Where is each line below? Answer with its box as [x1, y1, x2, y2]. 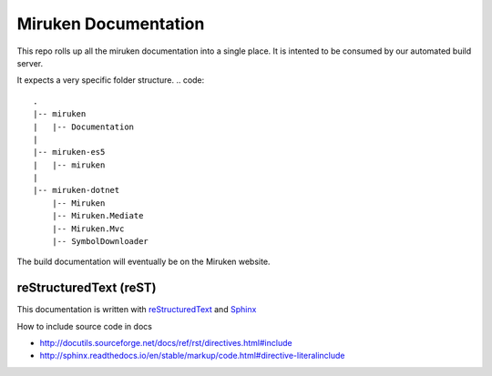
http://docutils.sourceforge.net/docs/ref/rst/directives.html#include [39, 338, 292, 349]
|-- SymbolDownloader [51, 237, 149, 247]
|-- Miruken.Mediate [51, 210, 144, 221]
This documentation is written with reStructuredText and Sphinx [16, 304, 257, 315]
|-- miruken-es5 [33, 147, 106, 158]
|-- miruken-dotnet [33, 185, 120, 196]
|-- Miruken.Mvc [51, 223, 125, 234]
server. [16, 57, 44, 68]
